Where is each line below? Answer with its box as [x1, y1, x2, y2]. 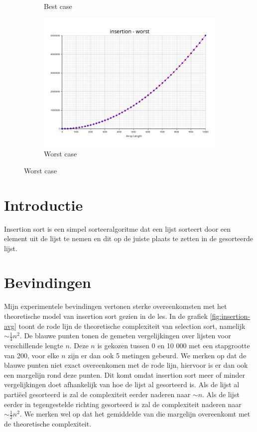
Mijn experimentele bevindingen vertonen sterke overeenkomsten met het [4, 301, 227, 311]
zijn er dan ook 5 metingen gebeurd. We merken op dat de [68, 350, 247, 360]
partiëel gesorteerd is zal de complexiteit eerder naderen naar [4, 389, 191, 399]
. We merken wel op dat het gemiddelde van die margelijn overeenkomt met [19, 409, 251, 419]
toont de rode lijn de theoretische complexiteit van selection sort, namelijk [18, 320, 246, 331]
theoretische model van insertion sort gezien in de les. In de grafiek [4, 311, 208, 321]
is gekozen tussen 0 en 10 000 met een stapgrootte [97, 340, 250, 351]
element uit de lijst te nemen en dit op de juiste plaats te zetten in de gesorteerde [4, 233, 254, 244]
